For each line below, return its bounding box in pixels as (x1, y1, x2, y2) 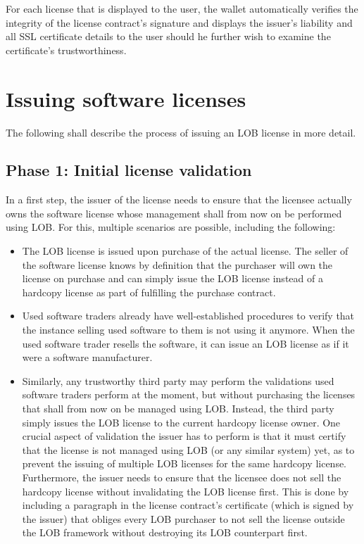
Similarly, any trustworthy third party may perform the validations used (22, 373, 334, 388)
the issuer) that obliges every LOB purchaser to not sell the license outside (22, 511, 345, 526)
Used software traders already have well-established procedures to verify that (22, 308, 355, 323)
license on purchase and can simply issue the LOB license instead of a (22, 271, 323, 286)
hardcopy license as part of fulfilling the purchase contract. (22, 284, 276, 299)
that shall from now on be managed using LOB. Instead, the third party (22, 401, 334, 416)
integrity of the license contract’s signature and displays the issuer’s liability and (6, 15, 353, 30)
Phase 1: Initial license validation (6, 159, 252, 181)
